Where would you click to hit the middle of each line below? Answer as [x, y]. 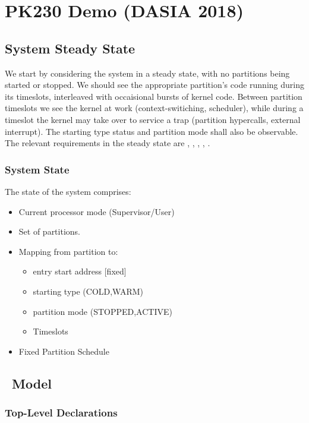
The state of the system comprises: [68, 191]
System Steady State [70, 48]
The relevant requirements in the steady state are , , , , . [108, 143]
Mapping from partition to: [68, 251]
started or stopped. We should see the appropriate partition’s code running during [154, 85]
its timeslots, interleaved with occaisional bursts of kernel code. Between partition [154, 96]
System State [37, 169]
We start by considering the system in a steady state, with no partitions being [147, 73]
